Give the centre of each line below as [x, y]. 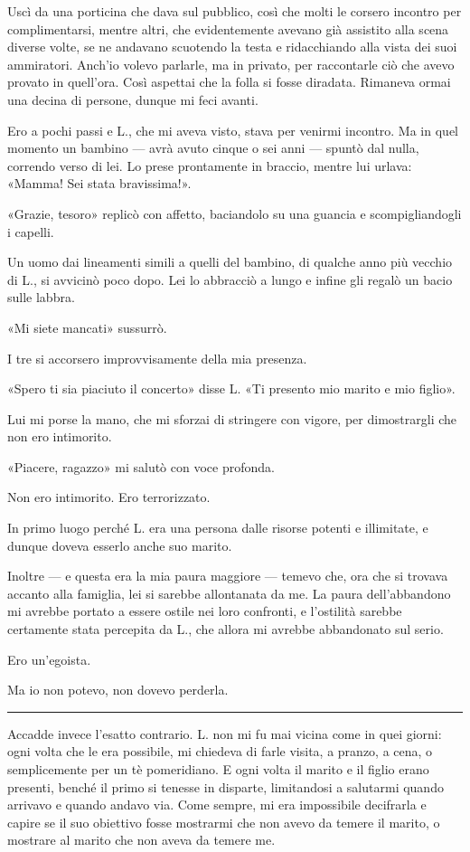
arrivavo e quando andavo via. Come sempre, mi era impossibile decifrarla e [217, 805]
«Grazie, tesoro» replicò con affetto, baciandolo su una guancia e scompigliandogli [235, 213]
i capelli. [31, 231]
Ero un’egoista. [49, 659]
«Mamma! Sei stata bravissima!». [99, 183]
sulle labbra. [41, 297]
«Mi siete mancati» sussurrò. [87, 327]
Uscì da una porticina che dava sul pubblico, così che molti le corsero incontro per [235, 11]
